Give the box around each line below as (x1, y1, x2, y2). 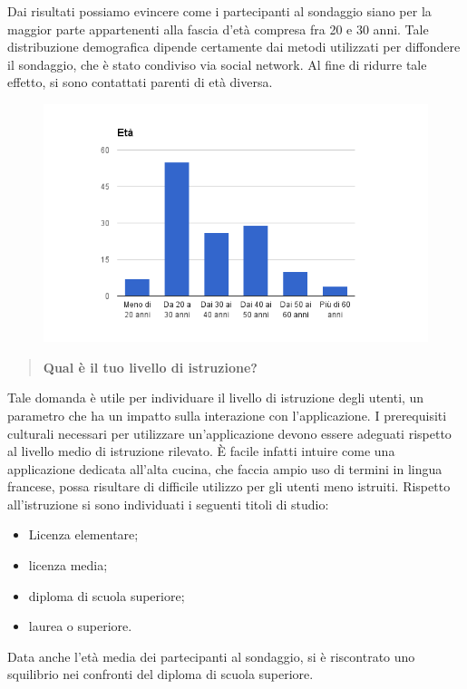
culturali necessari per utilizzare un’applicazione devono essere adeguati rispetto (7, 423, 452, 442)
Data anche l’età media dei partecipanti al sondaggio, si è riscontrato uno (7, 646, 415, 665)
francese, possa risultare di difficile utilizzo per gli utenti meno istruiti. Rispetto (7, 477, 451, 496)
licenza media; (28, 556, 108, 575)
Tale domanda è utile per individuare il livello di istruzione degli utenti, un (7, 388, 424, 407)
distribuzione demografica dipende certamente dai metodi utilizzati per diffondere (7, 37, 461, 56)
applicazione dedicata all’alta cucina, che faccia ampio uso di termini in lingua (7, 459, 443, 478)
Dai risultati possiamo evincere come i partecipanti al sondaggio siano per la (7, 2, 432, 20)
